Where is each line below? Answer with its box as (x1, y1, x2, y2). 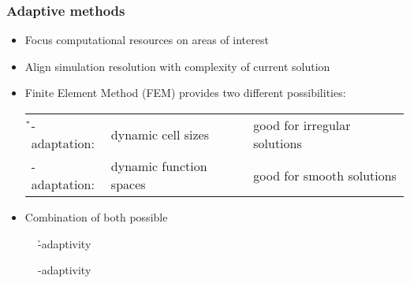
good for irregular (253, 116, 351, 134)
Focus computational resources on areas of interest (24, 32, 269, 48)
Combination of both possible (24, 209, 168, 225)
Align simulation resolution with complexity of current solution (24, 58, 330, 74)
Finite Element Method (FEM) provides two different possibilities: (24, 84, 346, 101)
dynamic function (110, 157, 207, 175)
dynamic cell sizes (110, 125, 210, 143)
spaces (110, 175, 146, 193)
